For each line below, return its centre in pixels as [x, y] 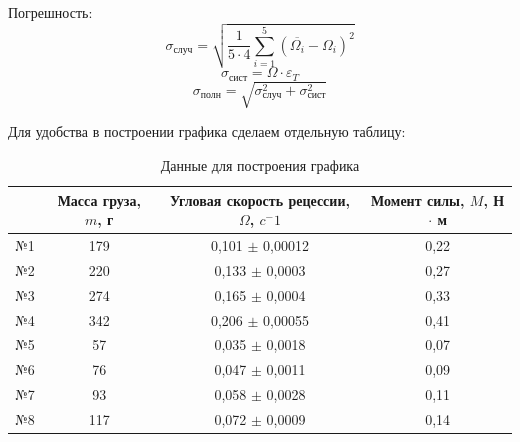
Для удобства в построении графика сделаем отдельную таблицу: [207, 131]
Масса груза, [99, 199]
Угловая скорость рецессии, [259, 199]
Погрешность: [50, 12]
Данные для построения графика [260, 164]
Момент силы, [418, 199]
